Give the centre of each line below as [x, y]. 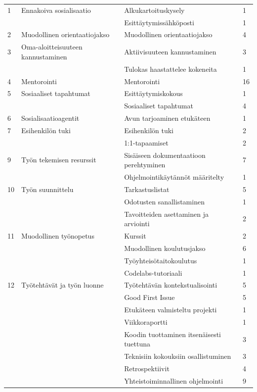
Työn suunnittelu [47, 189]
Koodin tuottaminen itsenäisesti [172, 334]
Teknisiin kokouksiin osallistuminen [178, 356]
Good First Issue [150, 297]
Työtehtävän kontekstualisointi [171, 285]
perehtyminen [145, 165]
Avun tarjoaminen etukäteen [167, 118]
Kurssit [135, 236]
